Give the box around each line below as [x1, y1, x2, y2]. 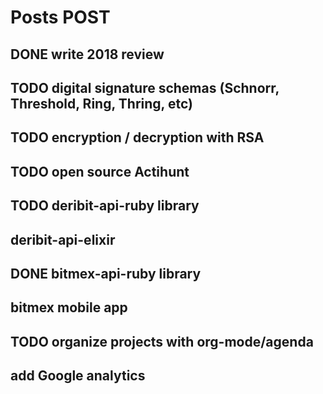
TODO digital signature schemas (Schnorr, [10, 79, 280, 96]
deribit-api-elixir [10, 231, 116, 248]
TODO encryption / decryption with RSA [10, 129, 265, 146]
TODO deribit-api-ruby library [10, 197, 200, 215]
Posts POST [10, 6, 111, 29]
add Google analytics [10, 367, 146, 385]
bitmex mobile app [10, 299, 128, 316]
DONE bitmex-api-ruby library [10, 265, 202, 282]
